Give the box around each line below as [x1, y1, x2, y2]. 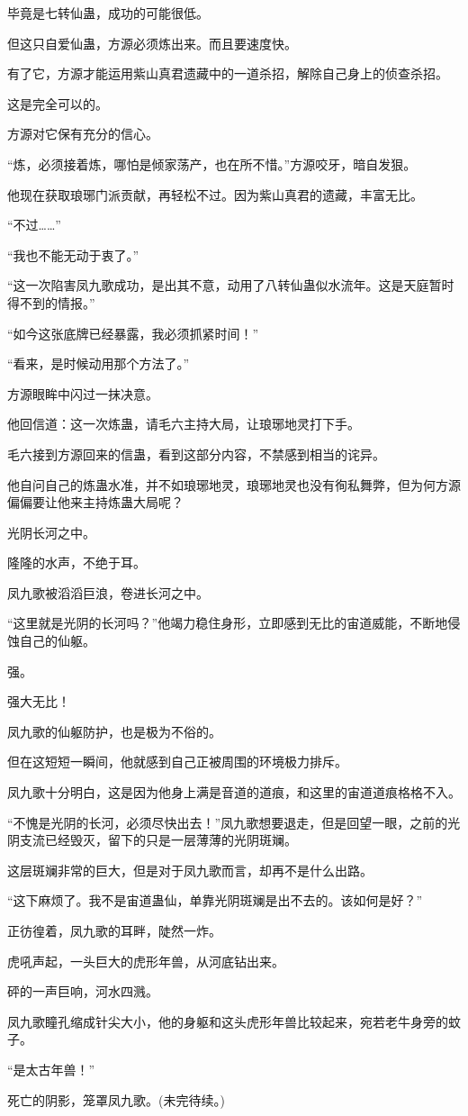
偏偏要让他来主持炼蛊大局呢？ [7, 493, 184, 512]
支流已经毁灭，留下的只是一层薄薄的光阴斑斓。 [19, 830, 297, 849]
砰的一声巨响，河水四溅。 [7, 982, 158, 1001]
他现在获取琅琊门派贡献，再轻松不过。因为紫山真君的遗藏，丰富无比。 [7, 185, 423, 204]
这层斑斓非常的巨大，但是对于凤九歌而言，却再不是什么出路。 [7, 860, 373, 879]
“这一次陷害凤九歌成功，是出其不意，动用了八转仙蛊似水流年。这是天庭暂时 [7, 276, 454, 295]
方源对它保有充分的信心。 [7, 124, 158, 143]
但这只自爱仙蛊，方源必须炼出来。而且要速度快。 [7, 33, 297, 52]
